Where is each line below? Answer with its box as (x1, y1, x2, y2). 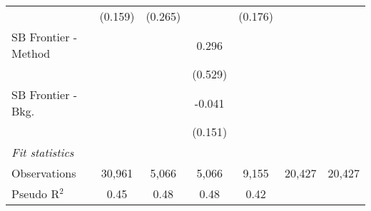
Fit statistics (11, 144, 74, 160)
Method (11, 45, 51, 61)
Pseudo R (11, 185, 60, 202)
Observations (11, 165, 76, 181)
